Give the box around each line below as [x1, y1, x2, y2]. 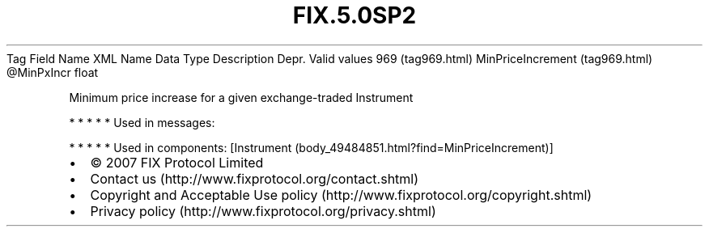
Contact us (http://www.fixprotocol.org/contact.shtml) [90, 170, 419, 187]
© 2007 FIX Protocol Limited [90, 154, 264, 171]
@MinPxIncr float [6, 65, 99, 79]
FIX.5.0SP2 [292, 2, 417, 29]
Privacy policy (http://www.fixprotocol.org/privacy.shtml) [90, 202, 436, 219]
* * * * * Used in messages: [69, 115, 215, 129]
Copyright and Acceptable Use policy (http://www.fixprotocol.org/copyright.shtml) [90, 186, 592, 203]
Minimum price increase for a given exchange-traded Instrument [69, 90, 414, 104]
